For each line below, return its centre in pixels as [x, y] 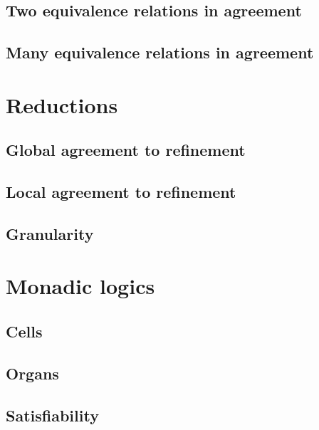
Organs [32, 373]
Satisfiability [52, 415]
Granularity [50, 233]
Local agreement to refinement [121, 192]
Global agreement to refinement [126, 150]
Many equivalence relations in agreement [160, 52]
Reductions [62, 104]
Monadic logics [80, 286]
